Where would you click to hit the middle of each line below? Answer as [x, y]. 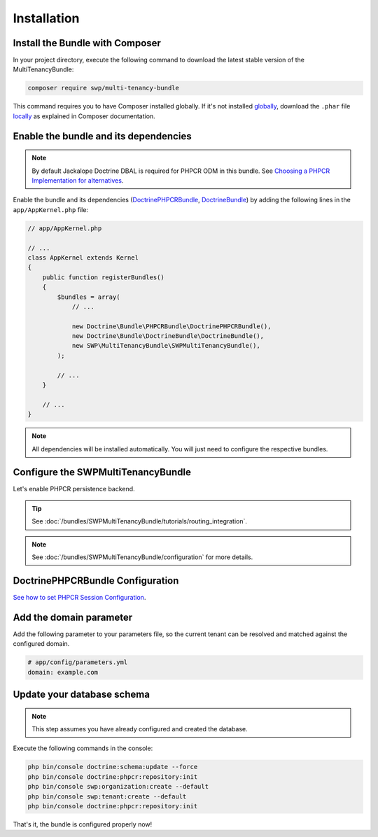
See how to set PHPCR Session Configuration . [79, 597]
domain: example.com [63, 672]
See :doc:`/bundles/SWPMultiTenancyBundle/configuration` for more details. [142, 557]
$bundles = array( [89, 297]
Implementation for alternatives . [78, 181]
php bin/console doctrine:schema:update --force [113, 767]
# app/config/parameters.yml [78, 662]
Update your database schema [82, 695]
